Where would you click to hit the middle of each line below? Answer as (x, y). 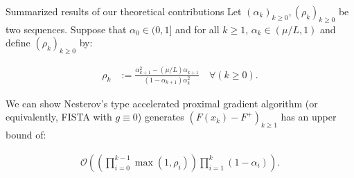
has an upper (309, 117)
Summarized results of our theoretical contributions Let (124, 11)
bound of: (26, 135)
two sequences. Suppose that (66, 29)
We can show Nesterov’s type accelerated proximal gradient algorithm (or (162, 103)
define (18, 43)
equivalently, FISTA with (59, 117)
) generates (161, 117)
